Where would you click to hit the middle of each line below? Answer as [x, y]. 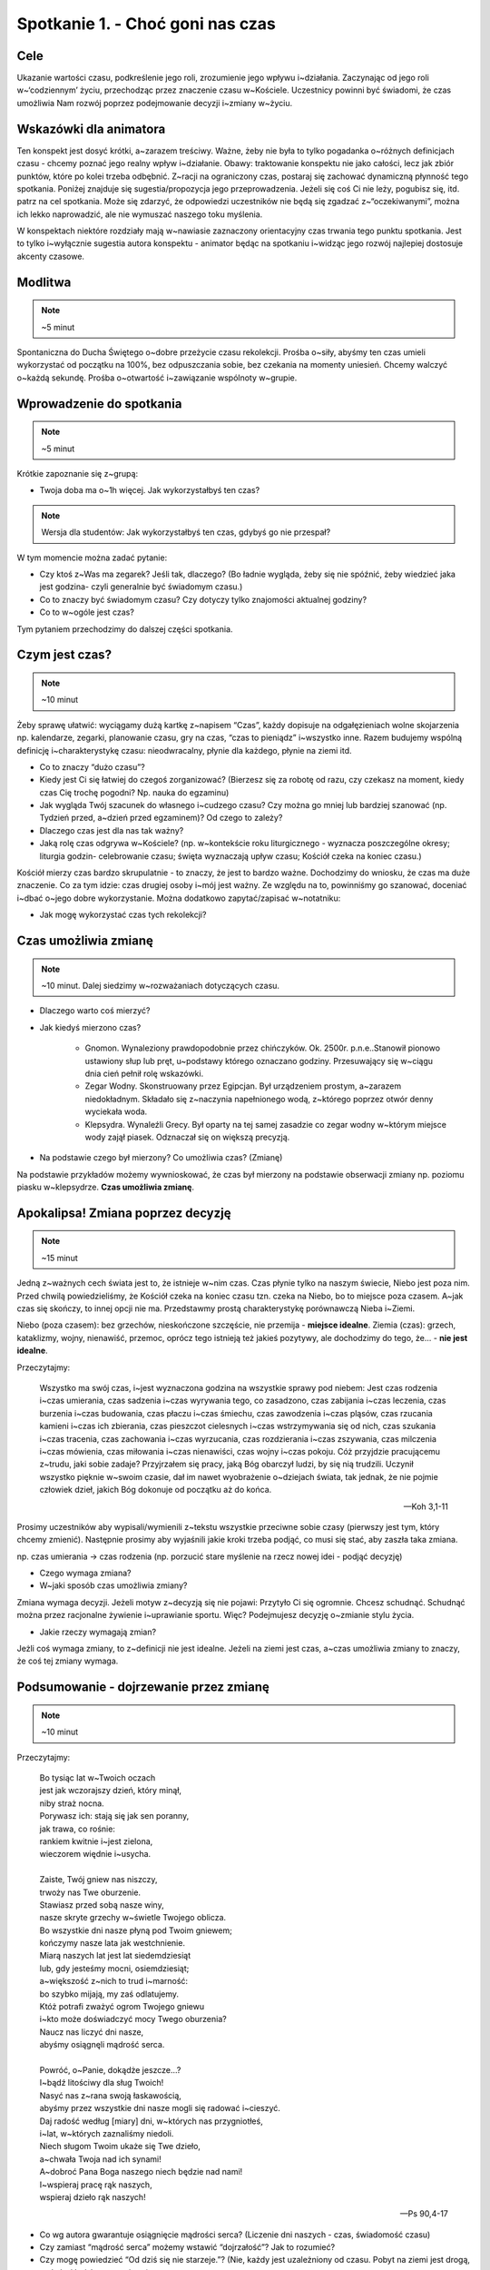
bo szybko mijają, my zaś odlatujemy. [109, 1994]
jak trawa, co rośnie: [77, 1829]
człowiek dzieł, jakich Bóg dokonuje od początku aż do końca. [156, 1490]
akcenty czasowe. [51, 256]
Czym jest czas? [64, 655]
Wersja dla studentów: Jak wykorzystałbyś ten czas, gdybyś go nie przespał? [186, 532]
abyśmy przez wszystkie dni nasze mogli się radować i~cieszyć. [160, 2108]
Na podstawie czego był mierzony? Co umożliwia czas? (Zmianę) [161, 1158]
